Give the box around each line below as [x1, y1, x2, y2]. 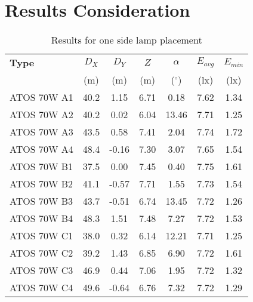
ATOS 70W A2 [10, 107, 73, 122]
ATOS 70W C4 [10, 281, 73, 295]
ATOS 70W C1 [10, 229, 73, 243]
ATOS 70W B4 [10, 211, 73, 226]
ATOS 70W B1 [10, 159, 73, 174]
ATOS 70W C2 [10, 246, 73, 260]
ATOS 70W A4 [10, 142, 73, 156]
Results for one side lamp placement [51, 33, 202, 47]
